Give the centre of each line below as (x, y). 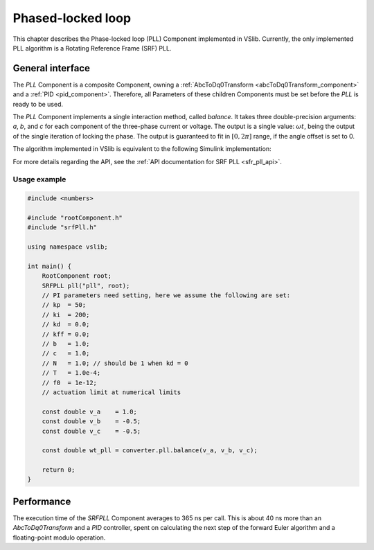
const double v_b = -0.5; (91, 422)
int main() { (50, 266)
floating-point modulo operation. (59, 538)
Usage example (39, 179)
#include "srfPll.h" (62, 228)
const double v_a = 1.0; (90, 411)
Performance (42, 501)
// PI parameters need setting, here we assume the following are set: (166, 295)
